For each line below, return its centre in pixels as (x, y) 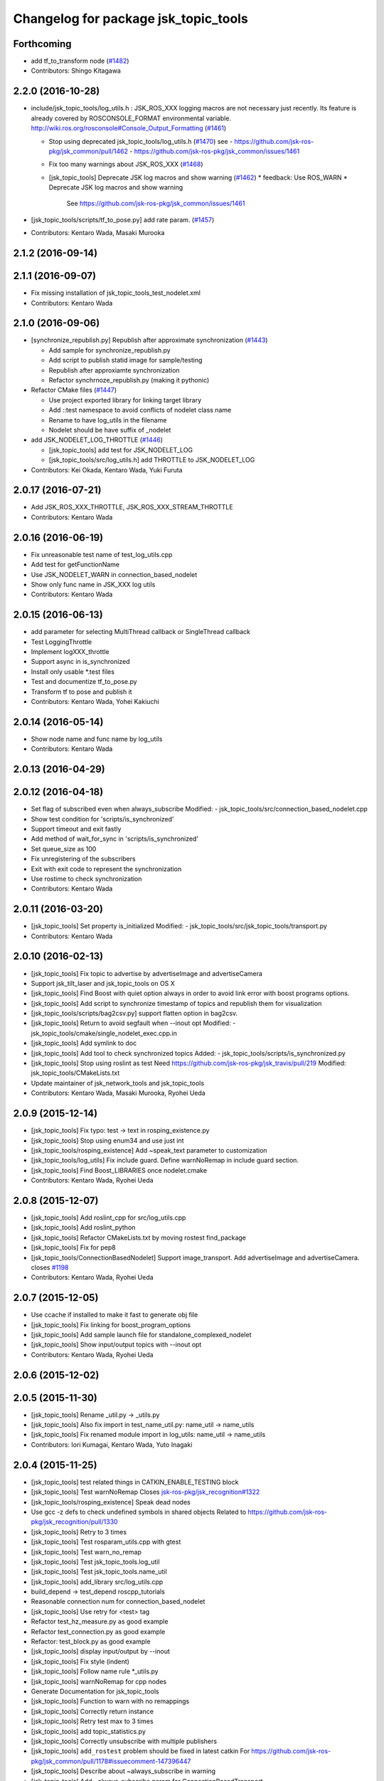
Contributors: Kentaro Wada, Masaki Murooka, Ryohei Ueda (118, 1093)
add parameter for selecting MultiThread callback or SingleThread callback (140, 632)
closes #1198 (50, 1267)
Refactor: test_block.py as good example (91, 1641)
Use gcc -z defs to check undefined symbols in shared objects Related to (139, 1512)
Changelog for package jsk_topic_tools (130, 19)
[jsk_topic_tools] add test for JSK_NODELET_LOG (121, 450)
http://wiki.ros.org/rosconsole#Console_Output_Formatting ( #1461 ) (129, 128)
